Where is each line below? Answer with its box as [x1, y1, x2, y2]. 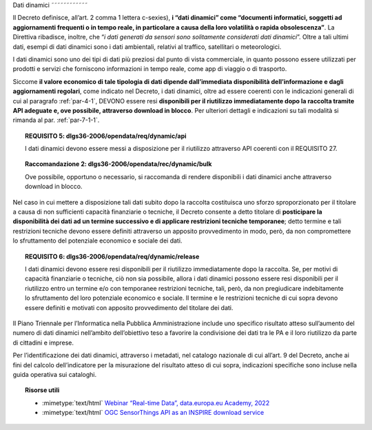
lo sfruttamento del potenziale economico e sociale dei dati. [12, 236, 183, 245]
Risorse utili [25, 386, 60, 394]
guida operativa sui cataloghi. [12, 370, 97, 378]
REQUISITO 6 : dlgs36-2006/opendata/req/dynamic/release [25, 252, 200, 260]
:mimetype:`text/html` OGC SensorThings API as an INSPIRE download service [42, 409, 265, 417]
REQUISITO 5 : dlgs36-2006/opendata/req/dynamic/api [25, 132, 187, 140]
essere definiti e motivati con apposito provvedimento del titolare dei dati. [25, 303, 234, 311]
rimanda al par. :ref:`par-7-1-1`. [12, 116, 100, 124]
